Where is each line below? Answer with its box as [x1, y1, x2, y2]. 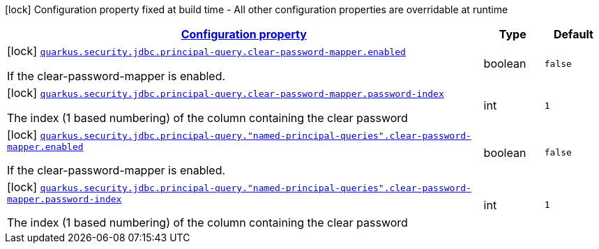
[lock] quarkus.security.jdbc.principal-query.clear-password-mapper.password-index [7, 86, 444, 100]
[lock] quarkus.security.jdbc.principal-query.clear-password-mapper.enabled [7, 44, 406, 58]
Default [553, 27, 593, 41]
